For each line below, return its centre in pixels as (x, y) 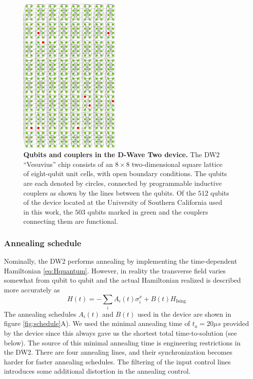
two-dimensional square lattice (177, 164)
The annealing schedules (40, 314)
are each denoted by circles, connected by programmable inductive (123, 183)
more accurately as (32, 289)
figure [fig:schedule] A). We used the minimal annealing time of (97, 323)
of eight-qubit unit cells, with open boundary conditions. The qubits (125, 173)
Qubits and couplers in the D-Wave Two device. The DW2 (122, 154)
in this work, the (48, 211)
